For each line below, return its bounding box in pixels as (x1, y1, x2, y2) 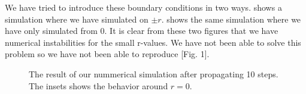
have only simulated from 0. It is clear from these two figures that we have (5, 24, 278, 37)
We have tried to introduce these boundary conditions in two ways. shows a (5, 1, 282, 13)
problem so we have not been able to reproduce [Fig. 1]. (5, 48, 210, 60)
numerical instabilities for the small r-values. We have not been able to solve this (5, 36, 301, 48)
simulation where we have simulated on (5, 12, 149, 25)
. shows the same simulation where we (161, 12, 301, 25)
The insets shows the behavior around (29, 79, 168, 92)
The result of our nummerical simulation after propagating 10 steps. (29, 67, 278, 80)
